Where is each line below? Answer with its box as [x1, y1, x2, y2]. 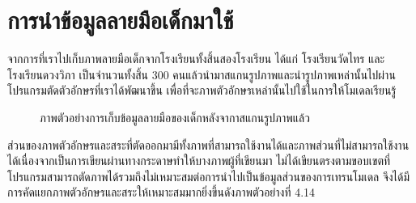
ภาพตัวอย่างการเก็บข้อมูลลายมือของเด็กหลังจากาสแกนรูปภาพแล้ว [40, 108, 310, 125]
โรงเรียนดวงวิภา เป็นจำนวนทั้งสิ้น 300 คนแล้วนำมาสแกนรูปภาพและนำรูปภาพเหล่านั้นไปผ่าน [7, 66, 396, 82]
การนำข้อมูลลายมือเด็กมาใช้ [7, 3, 234, 36]
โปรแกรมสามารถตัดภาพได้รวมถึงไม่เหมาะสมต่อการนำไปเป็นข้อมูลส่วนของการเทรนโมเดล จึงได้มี [7, 167, 410, 184]
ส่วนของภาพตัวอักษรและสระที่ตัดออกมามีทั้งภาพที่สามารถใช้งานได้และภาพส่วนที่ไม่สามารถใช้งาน [7, 136, 410, 153]
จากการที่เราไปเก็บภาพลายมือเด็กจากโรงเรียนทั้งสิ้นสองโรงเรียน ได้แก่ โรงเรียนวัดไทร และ [7, 50, 385, 67]
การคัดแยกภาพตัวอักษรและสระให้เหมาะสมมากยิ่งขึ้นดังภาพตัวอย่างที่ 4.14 [7, 184, 316, 201]
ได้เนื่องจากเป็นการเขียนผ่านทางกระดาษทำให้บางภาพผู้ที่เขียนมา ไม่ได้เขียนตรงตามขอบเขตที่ [7, 152, 391, 169]
